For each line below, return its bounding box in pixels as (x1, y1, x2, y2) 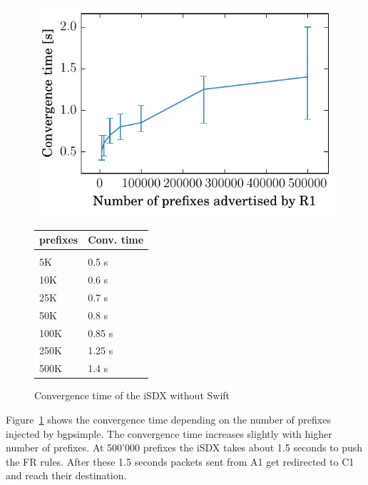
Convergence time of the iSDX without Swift (34, 388, 230, 403)
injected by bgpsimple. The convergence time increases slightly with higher (6, 426, 332, 441)
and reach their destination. (6, 468, 127, 483)
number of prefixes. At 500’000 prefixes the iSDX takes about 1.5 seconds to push (6, 440, 363, 455)
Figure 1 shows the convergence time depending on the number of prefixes (6, 412, 331, 427)
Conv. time (88, 232, 144, 247)
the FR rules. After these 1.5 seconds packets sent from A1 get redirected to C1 (6, 454, 354, 469)
